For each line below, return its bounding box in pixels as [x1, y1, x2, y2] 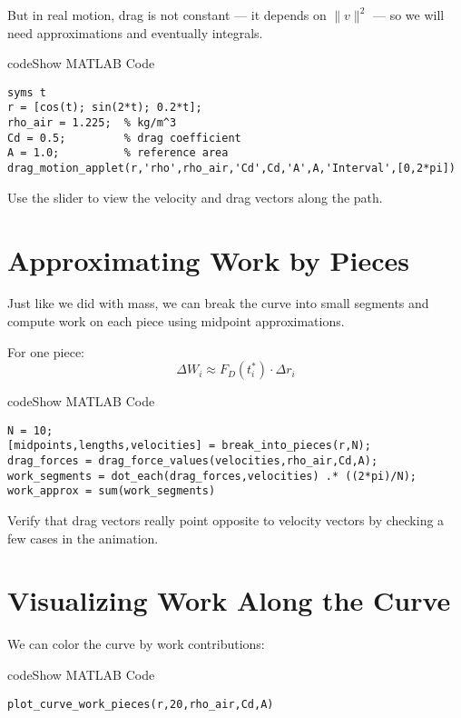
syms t [7, 85, 46, 99]
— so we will [372, 5, 445, 24]
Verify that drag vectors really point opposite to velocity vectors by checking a [7, 511, 445, 530]
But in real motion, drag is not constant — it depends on [7, 5, 327, 24]
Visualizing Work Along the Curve [7, 582, 451, 619]
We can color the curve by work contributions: [7, 634, 265, 653]
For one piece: [7, 342, 85, 361]
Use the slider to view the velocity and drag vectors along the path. [7, 187, 383, 206]
